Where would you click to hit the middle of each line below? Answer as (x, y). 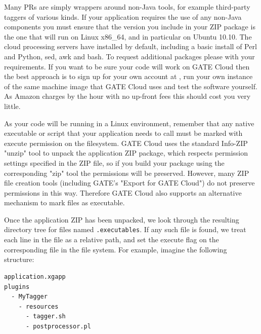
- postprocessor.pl (58, 326)
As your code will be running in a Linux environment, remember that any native (129, 123)
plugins (17, 287)
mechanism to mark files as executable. (64, 202)
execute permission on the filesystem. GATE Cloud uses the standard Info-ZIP (126, 143)
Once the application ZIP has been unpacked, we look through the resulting (122, 219)
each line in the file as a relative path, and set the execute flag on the (112, 239)
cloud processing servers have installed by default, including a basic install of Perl (130, 46)
